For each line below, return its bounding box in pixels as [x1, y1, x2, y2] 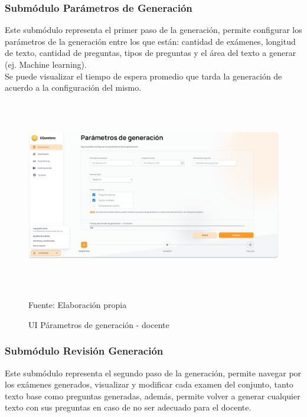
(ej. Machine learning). [5, 58, 87, 70]
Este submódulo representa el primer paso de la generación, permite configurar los [5, 24, 302, 36]
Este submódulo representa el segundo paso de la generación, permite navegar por [5, 366, 302, 379]
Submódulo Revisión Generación [5, 343, 164, 358]
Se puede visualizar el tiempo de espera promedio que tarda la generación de [5, 69, 282, 82]
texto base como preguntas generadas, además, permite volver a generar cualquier [5, 389, 301, 402]
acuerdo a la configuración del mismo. [5, 81, 142, 94]
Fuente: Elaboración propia [28, 299, 127, 311]
